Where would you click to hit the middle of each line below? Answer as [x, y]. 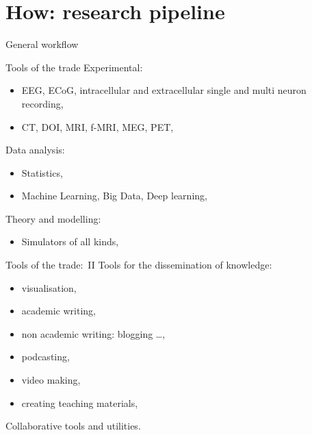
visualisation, [49, 287]
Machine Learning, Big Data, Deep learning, [114, 196]
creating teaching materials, [80, 402]
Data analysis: [35, 150]
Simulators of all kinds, [70, 241]
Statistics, [42, 172]
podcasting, [45, 357]
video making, [51, 380]
